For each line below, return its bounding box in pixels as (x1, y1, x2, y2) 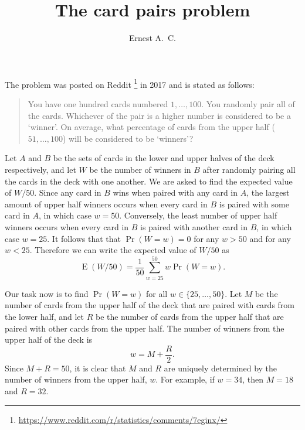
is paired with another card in (140, 220, 248, 233)
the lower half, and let (5, 310, 84, 322)
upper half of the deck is (5, 333, 93, 346)
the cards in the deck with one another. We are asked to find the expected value (5, 175, 293, 187)
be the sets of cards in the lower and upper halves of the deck (53, 152, 274, 164)
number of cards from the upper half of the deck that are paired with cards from (5, 299, 294, 311)
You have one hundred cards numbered (28, 97, 168, 110)
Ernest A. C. (128, 32, 177, 44)
